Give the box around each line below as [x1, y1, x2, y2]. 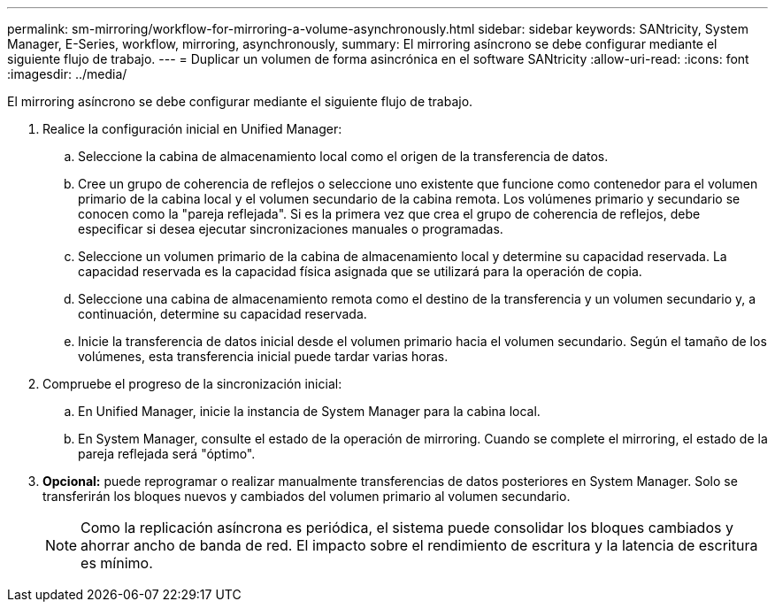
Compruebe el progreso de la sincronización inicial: [42, 376, 342, 391]
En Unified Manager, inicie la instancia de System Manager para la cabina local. [78, 404, 541, 419]
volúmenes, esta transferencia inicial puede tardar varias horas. [78, 349, 449, 364]
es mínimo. [81, 554, 153, 572]
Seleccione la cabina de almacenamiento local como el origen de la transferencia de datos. [78, 149, 609, 164]
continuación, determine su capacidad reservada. [78, 306, 367, 321]
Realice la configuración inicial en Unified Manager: [42, 121, 342, 136]
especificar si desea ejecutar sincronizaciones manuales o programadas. [78, 221, 503, 236]
